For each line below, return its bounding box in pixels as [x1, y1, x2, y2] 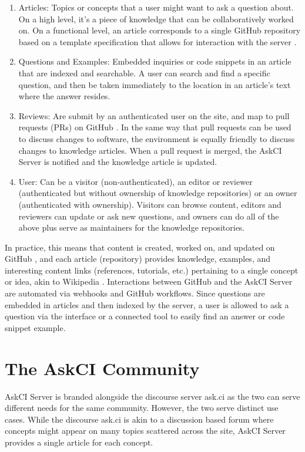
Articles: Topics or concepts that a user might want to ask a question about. [18, 1, 294, 13]
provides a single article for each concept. [5, 436, 153, 448]
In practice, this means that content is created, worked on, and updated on [5, 241, 275, 253]
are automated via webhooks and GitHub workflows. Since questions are [5, 287, 265, 299]
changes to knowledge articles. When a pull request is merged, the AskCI [18, 144, 282, 156]
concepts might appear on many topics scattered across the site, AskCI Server [5, 424, 286, 437]
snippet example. [5, 321, 66, 333]
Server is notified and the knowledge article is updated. [18, 156, 217, 168]
